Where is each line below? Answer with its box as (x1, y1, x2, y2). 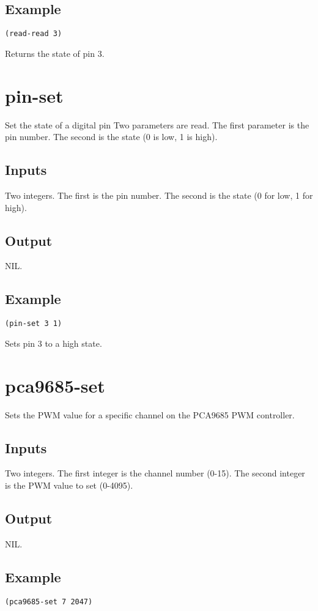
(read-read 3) (5, 29, 62, 39)
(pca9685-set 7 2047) (5, 597, 93, 606)
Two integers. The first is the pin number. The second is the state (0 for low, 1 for (5, 188, 313, 201)
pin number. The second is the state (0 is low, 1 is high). (5, 130, 218, 143)
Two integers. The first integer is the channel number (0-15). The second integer (5, 467, 305, 480)
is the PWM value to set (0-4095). (5, 478, 133, 491)
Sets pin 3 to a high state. (5, 336, 102, 349)
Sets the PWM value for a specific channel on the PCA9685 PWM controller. (5, 408, 295, 421)
